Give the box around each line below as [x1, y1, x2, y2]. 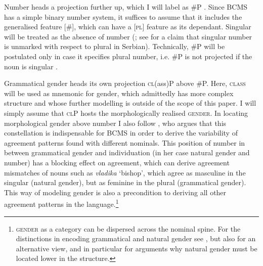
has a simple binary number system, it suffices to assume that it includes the [4, 11, 242, 22]
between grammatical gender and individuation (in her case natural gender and [4, 147, 250, 158]
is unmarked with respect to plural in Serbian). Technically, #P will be [4, 41, 225, 52]
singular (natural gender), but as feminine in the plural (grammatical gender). [4, 177, 246, 188]
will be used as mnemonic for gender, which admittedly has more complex [4, 87, 234, 98]
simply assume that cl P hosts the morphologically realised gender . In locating [4, 107, 248, 118]
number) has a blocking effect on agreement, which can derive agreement [4, 157, 230, 167]
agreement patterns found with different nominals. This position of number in [4, 137, 245, 148]
